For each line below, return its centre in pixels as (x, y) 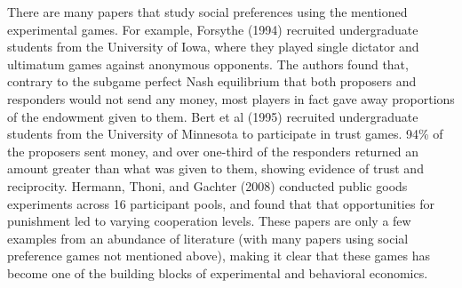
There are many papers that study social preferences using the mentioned (207, 12)
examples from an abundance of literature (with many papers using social (208, 238)
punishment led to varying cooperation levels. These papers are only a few (209, 221)
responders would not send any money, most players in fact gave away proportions (231, 98)
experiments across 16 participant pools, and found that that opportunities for (221, 203)
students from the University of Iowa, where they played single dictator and (213, 47)
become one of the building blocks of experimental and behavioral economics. (218, 272)
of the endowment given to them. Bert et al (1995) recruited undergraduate (213, 116)
